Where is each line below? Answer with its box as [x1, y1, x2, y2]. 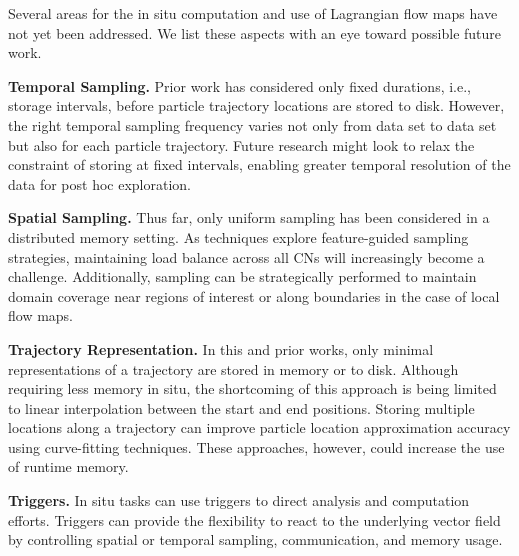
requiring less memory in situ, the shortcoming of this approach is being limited [8, 378, 497, 399]
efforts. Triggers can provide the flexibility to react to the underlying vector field [8, 509, 501, 530]
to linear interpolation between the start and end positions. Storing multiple [8, 397, 475, 418]
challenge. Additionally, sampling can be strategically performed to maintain [8, 266, 477, 287]
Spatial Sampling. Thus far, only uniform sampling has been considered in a [8, 207, 490, 228]
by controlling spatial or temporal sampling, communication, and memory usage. [8, 529, 503, 550]
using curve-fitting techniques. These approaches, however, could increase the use [8, 436, 505, 457]
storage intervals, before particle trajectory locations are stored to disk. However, [8, 95, 505, 116]
